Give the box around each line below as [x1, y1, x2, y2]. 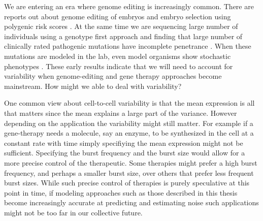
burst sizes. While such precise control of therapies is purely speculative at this [4, 177, 250, 188]
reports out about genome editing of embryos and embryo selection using [4, 11, 231, 21]
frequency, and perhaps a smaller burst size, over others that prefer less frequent [4, 167, 254, 178]
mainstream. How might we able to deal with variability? [4, 80, 182, 91]
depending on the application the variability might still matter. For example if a [4, 117, 253, 128]
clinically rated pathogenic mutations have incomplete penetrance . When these [4, 41, 251, 51]
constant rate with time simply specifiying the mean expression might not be [4, 137, 243, 148]
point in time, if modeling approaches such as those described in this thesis [4, 187, 238, 198]
